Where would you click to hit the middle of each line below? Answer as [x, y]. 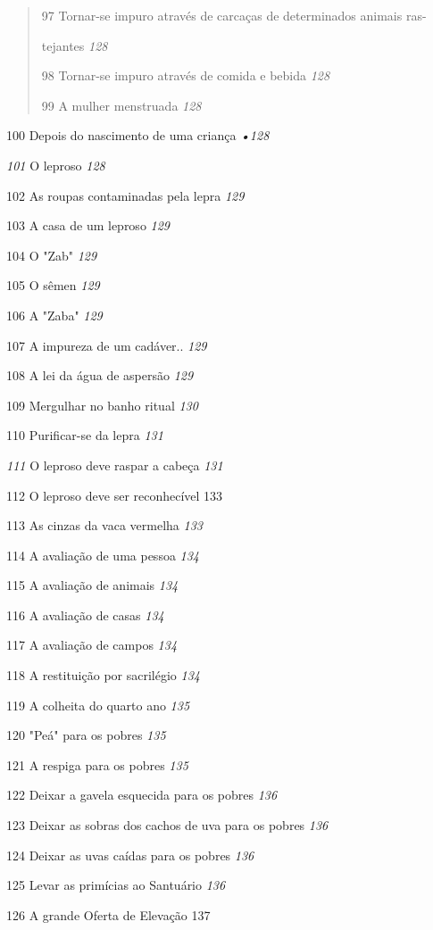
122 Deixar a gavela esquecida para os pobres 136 [142, 795]
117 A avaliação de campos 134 [92, 645]
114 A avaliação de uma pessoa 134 [103, 555]
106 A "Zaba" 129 [54, 315]
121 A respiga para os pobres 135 [97, 764]
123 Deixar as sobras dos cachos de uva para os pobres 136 [167, 825]
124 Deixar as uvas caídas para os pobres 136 [130, 855]
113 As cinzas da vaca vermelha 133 [104, 525]
